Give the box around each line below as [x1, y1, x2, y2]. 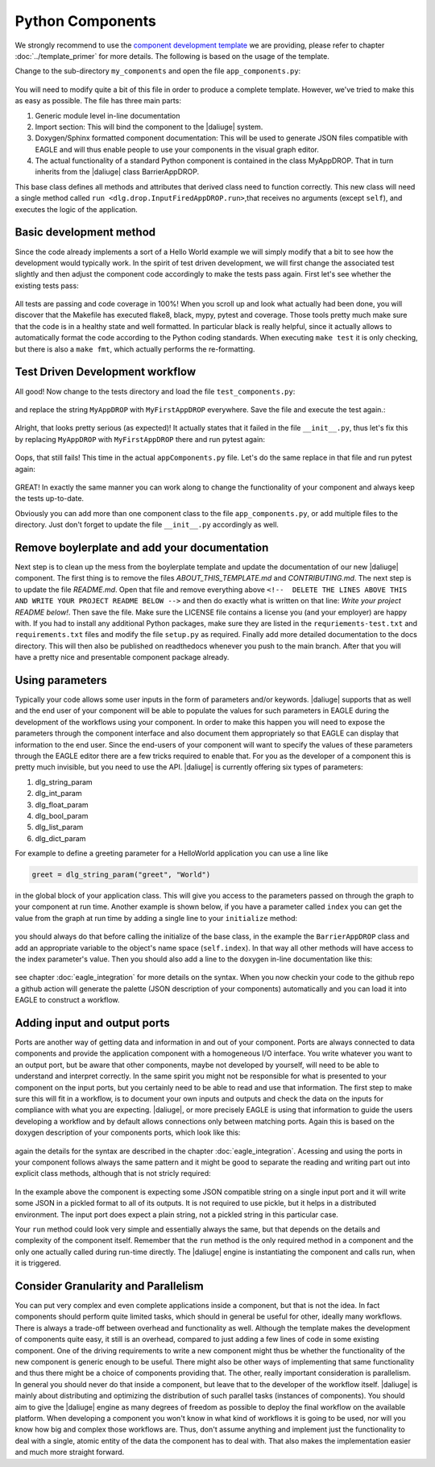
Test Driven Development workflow [14, 365, 197, 379]
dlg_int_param [35, 789, 82, 798]
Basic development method [14, 226, 156, 240]
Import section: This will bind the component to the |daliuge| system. [35, 122, 263, 131]
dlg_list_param [35, 823, 84, 832]
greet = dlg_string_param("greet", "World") [31, 870, 211, 879]
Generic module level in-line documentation [35, 110, 180, 120]
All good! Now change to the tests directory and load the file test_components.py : [14, 386, 296, 396]
